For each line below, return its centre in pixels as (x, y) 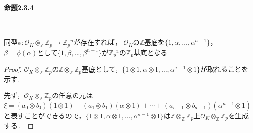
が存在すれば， (97, 42)
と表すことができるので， (45, 115)
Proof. (13, 69)
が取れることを (224, 69)
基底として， (102, 69)
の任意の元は (72, 95)
